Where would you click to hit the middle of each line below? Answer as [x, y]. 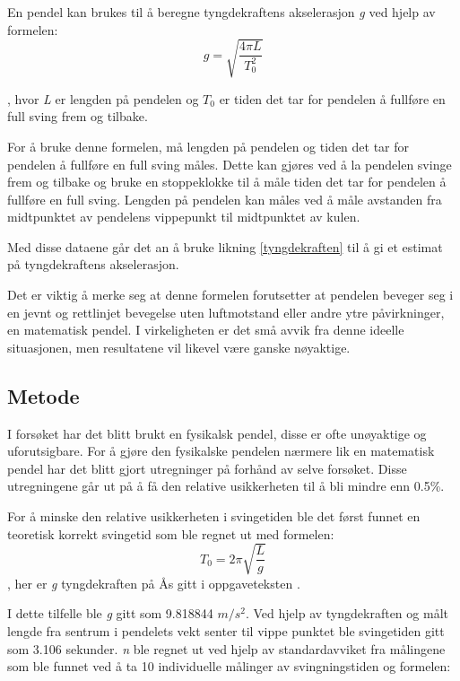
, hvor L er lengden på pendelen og [103, 98]
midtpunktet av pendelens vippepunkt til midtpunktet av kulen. [184, 217]
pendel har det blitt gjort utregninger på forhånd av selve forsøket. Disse [207, 468]
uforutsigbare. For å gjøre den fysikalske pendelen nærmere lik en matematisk [221, 451]
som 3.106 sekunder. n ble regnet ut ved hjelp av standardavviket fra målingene [226, 648]
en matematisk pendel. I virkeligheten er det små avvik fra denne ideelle [206, 330]
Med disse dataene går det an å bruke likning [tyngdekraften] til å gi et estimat [225, 246]
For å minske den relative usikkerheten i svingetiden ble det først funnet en [214, 516]
